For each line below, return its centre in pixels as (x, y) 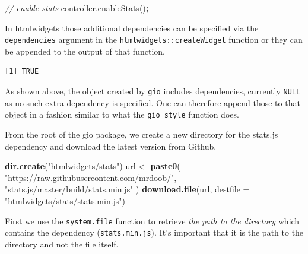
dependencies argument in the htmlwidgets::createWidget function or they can (154, 39)
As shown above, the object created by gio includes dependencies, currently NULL (153, 91)
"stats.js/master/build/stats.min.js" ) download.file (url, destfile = (127, 189)
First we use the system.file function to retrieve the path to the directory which (152, 220)
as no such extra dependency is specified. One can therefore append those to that (153, 102)
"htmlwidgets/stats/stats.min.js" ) (65, 200)
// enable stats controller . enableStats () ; (77, 8)
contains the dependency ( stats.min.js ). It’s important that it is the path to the (154, 232)
